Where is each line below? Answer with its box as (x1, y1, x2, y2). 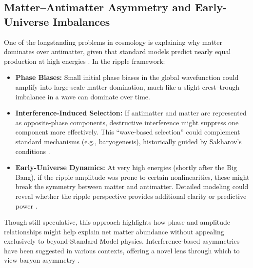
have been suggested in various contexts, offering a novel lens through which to (4, 245, 240, 255)
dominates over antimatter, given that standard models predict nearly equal (4, 46, 231, 57)
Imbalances (53, 14, 110, 29)
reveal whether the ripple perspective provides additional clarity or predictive (15, 191, 247, 201)
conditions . (15, 146, 50, 156)
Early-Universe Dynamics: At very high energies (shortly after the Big (15, 162, 237, 172)
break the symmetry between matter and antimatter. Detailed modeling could (15, 181, 249, 191)
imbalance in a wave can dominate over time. (15, 91, 150, 101)
